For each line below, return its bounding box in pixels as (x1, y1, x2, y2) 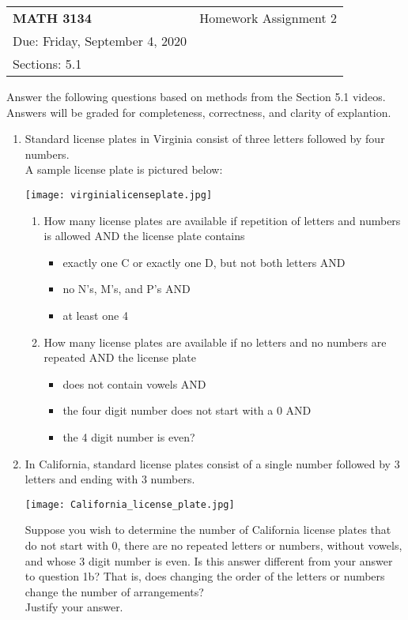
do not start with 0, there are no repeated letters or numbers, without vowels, (25, 537, 402, 553)
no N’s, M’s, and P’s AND (62, 280, 191, 297)
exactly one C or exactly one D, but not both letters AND (62, 254, 346, 270)
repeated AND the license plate (43, 349, 196, 366)
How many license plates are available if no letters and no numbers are (43, 333, 387, 350)
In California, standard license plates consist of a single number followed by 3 (25, 455, 400, 472)
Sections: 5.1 (13, 54, 82, 73)
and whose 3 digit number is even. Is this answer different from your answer (25, 552, 393, 569)
